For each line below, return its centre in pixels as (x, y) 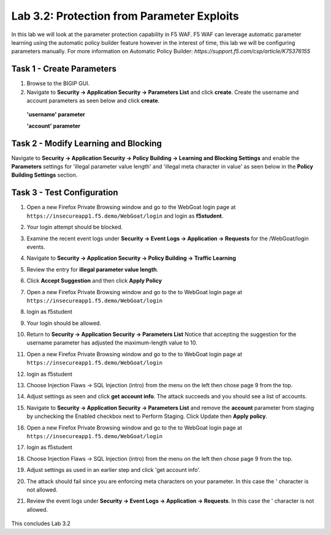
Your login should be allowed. (64, 323)
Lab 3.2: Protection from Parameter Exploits (125, 16)
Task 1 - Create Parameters (64, 69)
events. (36, 247)
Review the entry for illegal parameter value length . (93, 269)
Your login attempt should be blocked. (75, 227)
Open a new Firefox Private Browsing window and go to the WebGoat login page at (131, 207)
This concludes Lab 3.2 (41, 523)
